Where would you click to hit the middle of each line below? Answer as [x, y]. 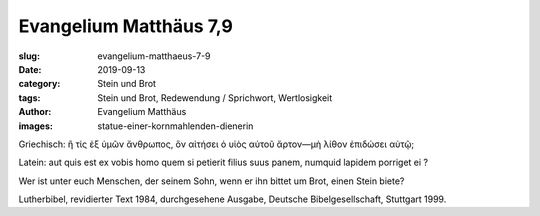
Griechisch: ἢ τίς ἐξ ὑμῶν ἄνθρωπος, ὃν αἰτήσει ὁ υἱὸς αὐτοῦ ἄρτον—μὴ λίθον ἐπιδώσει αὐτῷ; [216, 144]
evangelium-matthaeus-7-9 [154, 56]
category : [39, 84]
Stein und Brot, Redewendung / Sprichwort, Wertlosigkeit [215, 97]
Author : [35, 112]
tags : [29, 97]
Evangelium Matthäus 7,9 [126, 26]
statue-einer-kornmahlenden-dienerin [175, 126]
